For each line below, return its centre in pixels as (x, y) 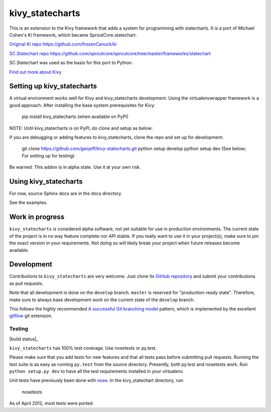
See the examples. (28, 203)
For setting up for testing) (48, 156)
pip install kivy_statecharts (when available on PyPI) (75, 117)
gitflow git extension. (31, 316)
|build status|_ (24, 339)
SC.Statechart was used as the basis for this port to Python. (71, 63)
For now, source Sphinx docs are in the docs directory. (66, 194)
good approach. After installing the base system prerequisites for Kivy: (82, 105)
